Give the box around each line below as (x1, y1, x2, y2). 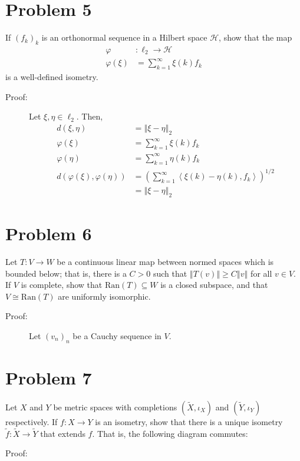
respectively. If (5, 415, 58, 427)
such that (153, 267, 187, 279)
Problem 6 (5, 221, 92, 246)
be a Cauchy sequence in (72, 330, 161, 341)
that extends (40, 427, 85, 439)
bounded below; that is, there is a (5, 267, 127, 279)
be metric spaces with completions (53, 400, 177, 413)
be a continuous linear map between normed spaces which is (57, 256, 274, 268)
